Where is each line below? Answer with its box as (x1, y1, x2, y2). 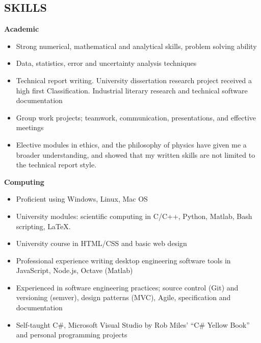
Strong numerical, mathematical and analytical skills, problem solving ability (16, 40, 257, 51)
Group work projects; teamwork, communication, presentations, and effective (16, 112, 256, 122)
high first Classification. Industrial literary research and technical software (16, 85, 248, 95)
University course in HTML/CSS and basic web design (16, 238, 187, 249)
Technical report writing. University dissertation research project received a (16, 75, 252, 85)
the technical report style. (16, 159, 97, 170)
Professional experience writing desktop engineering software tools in (16, 255, 231, 265)
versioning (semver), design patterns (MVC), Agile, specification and (16, 292, 231, 303)
